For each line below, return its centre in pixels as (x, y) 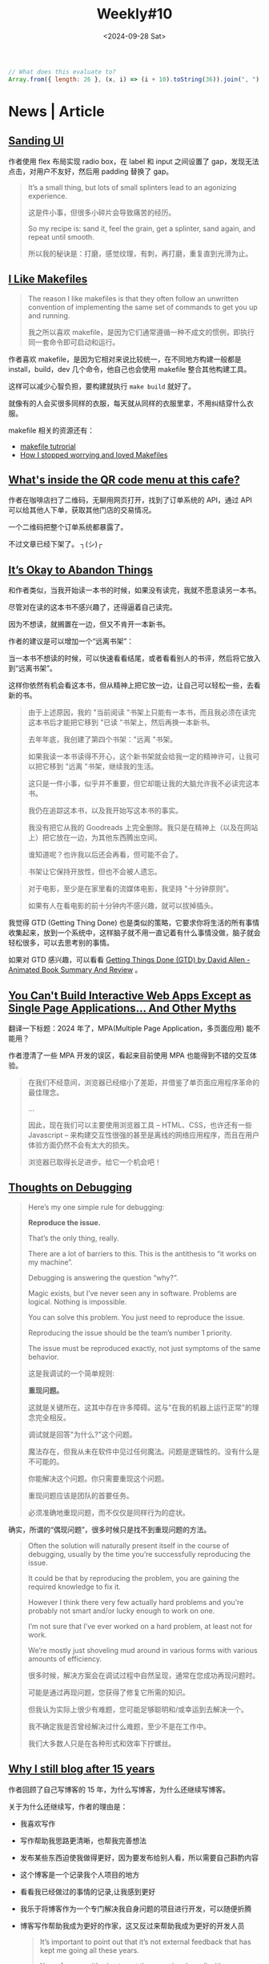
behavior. (43, 1357)
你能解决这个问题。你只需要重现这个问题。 (98, 1478)
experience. (48, 196)
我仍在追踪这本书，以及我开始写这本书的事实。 (105, 811)
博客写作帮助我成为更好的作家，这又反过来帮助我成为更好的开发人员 (132, 1926)
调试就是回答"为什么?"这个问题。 (82, 1434)
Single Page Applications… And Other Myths (122, 1008)
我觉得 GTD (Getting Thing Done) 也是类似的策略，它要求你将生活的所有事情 (134, 923)
